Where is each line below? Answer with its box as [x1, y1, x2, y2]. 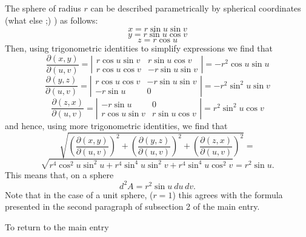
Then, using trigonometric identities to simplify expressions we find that [5, 42, 273, 55]
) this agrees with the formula [172, 188, 283, 201]
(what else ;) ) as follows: [5, 13, 98, 26]
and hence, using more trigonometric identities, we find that [5, 119, 228, 132]
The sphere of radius [5, 2, 81, 14]
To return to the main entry [5, 220, 109, 233]
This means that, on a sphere [5, 168, 114, 181]
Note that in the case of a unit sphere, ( [5, 188, 153, 201]
